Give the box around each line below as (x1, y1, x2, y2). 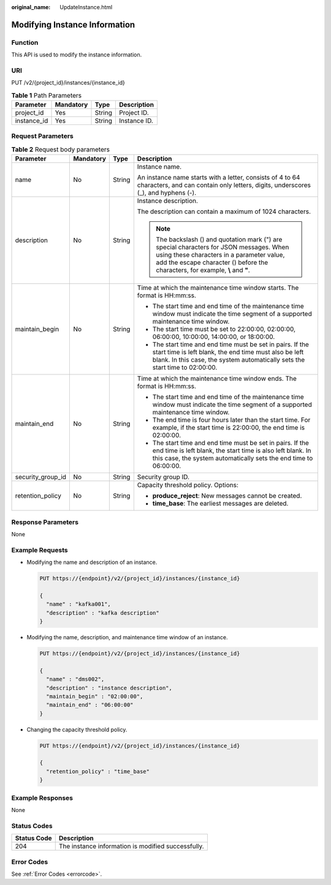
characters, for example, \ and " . (156, 266, 251, 275)
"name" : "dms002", (46, 676, 105, 683)
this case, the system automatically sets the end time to (152, 454, 313, 463)
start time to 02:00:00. (152, 363, 218, 372)
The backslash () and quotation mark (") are (156, 235, 283, 244)
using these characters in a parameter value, (156, 251, 285, 259)
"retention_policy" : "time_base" (46, 768, 150, 775)
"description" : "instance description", (46, 684, 173, 691)
